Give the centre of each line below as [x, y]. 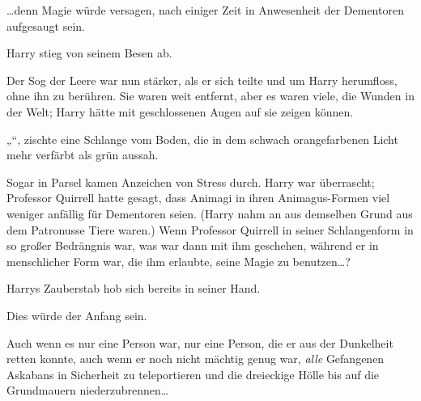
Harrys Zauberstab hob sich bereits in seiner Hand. [134, 288]
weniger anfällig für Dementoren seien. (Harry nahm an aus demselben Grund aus [210, 213]
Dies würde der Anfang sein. [77, 315]
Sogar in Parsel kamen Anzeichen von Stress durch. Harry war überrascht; [191, 182]
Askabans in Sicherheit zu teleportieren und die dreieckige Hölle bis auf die [193, 374]
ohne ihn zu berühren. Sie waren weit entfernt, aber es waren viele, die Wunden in [210, 96]
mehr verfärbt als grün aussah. [83, 155]
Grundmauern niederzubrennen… [88, 390]
